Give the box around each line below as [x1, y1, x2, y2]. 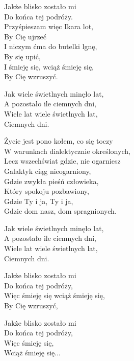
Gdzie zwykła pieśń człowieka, [4, 175, 99, 186]
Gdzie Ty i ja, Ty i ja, [4, 195, 73, 206]
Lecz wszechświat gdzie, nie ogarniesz [4, 155, 121, 166]
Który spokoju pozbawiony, [4, 186, 89, 196]
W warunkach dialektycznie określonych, [4, 145, 130, 156]
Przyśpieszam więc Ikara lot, [4, 21, 94, 32]
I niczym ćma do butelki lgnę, [4, 41, 97, 52]
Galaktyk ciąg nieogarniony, [4, 165, 91, 176]
